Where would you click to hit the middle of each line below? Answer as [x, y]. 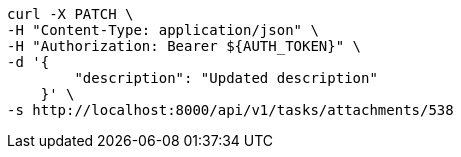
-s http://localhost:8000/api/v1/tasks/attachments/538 [230, 110]
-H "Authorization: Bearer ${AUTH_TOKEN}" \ [184, 46]
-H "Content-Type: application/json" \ [163, 30]
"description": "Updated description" [226, 78]
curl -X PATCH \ [70, 14]
